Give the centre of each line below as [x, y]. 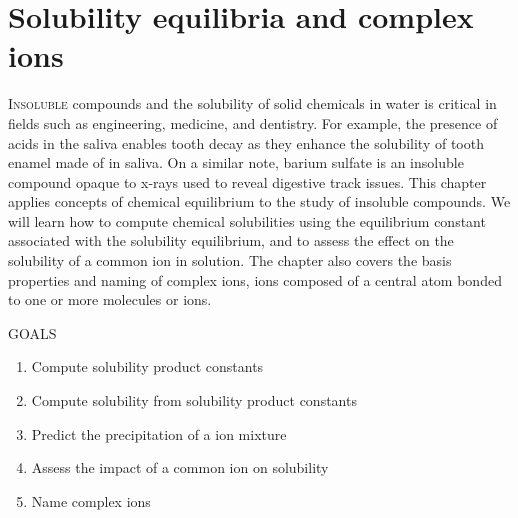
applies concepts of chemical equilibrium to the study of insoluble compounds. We [259, 201]
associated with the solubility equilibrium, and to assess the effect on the [231, 240]
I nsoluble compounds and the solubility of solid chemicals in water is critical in [252, 103]
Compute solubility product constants [147, 366]
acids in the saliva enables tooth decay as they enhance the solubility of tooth [246, 142]
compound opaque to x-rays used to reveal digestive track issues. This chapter [247, 181]
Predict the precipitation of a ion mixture [159, 433]
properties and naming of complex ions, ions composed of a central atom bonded [255, 279]
